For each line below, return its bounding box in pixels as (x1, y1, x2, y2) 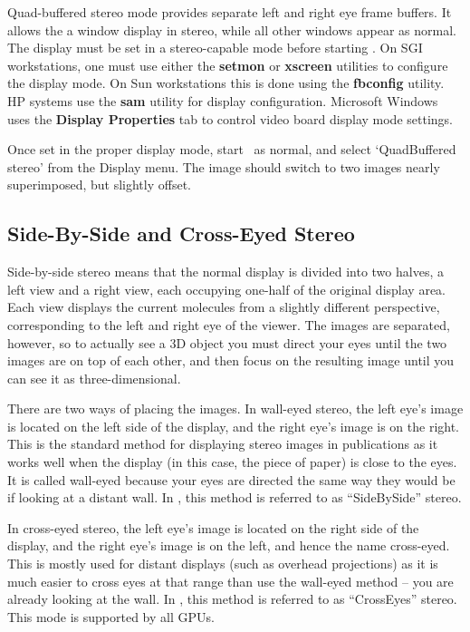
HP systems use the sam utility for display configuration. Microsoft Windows (7, 91, 438, 110)
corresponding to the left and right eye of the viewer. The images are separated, (7, 315, 450, 334)
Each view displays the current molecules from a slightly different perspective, (7, 297, 440, 316)
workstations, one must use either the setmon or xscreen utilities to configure (7, 55, 448, 74)
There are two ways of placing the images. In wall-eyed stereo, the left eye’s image (7, 399, 464, 418)
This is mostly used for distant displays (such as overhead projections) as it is (7, 554, 438, 573)
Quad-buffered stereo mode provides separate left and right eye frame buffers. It (7, 3, 452, 21)
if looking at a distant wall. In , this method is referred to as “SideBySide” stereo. (7, 488, 462, 507)
